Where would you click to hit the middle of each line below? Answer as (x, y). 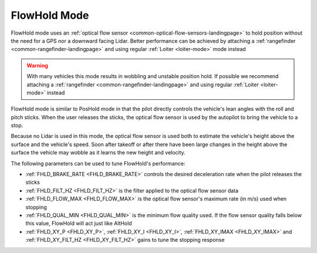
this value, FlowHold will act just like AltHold (79, 224)
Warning (37, 65)
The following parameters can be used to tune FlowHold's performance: (98, 163)
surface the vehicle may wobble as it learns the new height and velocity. (98, 153)
